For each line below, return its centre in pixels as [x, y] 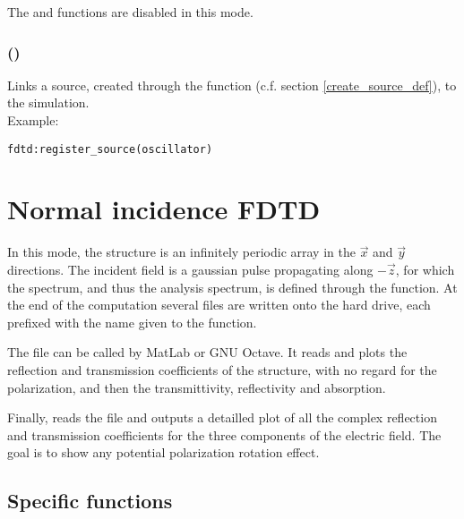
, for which [425, 269]
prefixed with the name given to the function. [132, 322]
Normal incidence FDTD [164, 209]
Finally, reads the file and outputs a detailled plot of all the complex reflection [222, 417]
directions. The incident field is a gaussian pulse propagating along [190, 269]
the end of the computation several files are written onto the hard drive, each [219, 305]
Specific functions [90, 501]
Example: [33, 120]
